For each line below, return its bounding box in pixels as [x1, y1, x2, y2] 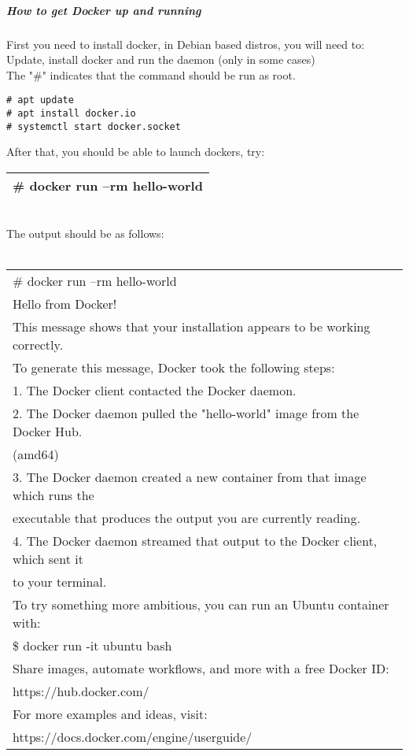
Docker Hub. [13, 421, 83, 440]
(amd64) [13, 444, 59, 463]
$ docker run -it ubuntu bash [13, 636, 172, 654]
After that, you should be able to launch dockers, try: [6, 143, 265, 160]
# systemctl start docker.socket [6, 120, 181, 132]
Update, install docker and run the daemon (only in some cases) [6, 51, 315, 68]
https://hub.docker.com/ [13, 681, 149, 700]
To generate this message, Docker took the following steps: [13, 358, 335, 376]
